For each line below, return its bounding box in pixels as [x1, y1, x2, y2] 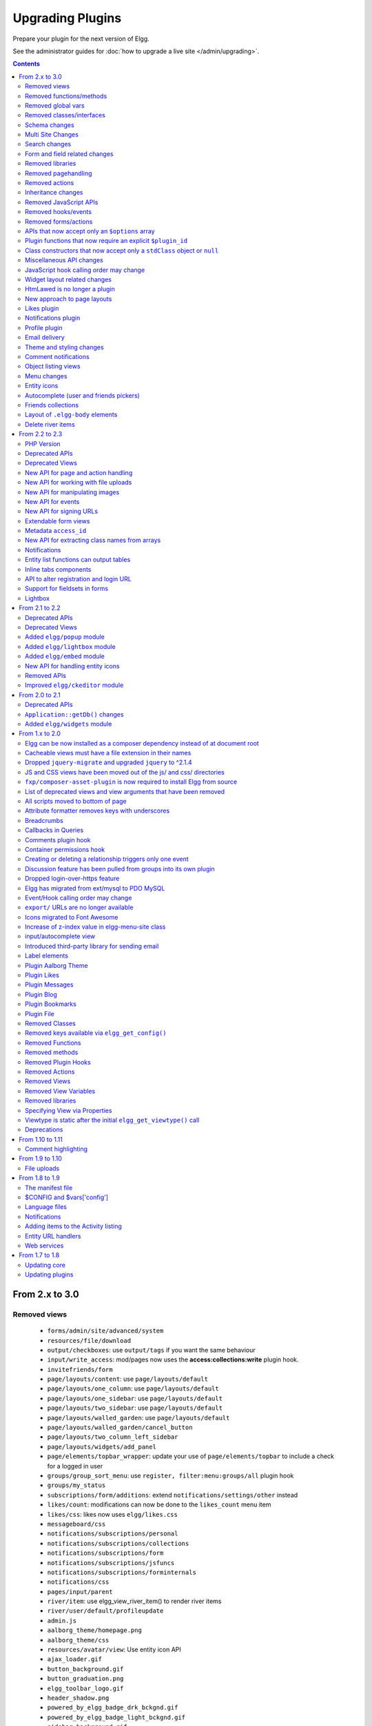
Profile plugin [25, 323, 63, 331]
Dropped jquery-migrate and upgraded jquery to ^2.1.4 [25, 758, 192, 766]
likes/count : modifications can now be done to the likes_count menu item [47, 1500, 271, 1509]
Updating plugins [25, 1270, 74, 1279]
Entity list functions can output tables [25, 556, 131, 564]
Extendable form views [25, 516, 90, 525]
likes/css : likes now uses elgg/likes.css [47, 1510, 178, 1518]
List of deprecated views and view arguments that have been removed [25, 787, 225, 795]
